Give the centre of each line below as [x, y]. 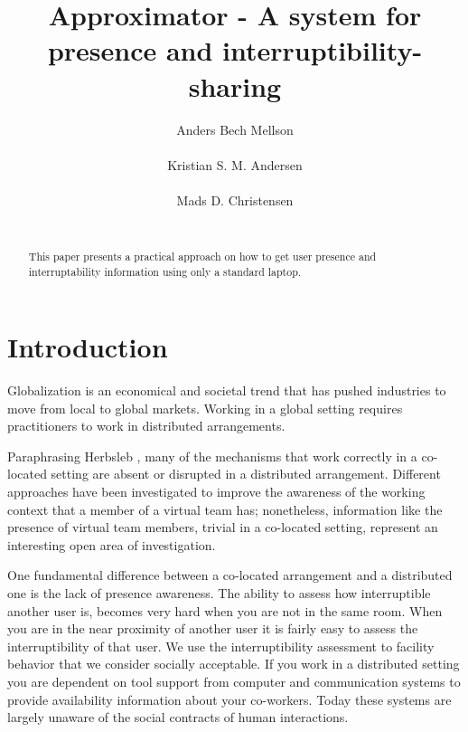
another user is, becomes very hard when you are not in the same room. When [225, 610]
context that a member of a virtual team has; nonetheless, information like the [225, 509]
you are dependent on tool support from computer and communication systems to [234, 682]
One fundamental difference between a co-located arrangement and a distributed [230, 575]
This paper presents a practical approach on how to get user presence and [202, 256]
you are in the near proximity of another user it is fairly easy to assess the [213, 628]
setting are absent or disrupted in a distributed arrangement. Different [246, 474]
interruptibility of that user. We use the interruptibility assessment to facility [221, 646]
